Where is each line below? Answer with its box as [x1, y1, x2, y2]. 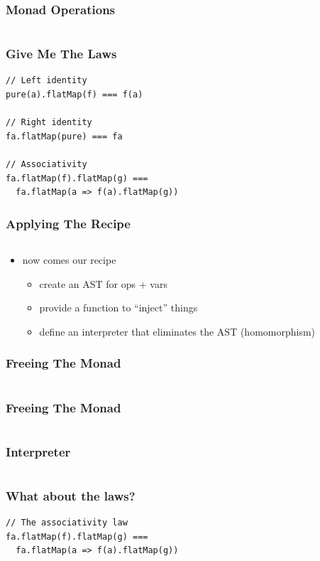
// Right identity [6, 117, 92, 128]
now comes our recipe [22, 252, 116, 267]
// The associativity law [6, 518, 128, 528]
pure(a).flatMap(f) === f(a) [6, 90, 143, 100]
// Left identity [6, 75, 87, 86]
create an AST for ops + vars [39, 276, 167, 291]
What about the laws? [6, 486, 136, 504]
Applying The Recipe [6, 214, 131, 232]
